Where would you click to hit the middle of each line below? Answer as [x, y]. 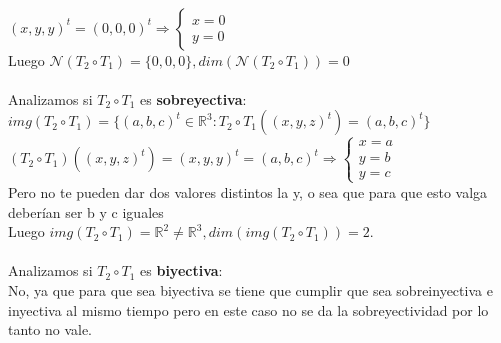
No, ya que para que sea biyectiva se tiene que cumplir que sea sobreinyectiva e [250, 289]
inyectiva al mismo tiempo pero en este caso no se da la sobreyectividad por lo [248, 309]
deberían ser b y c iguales [86, 211]
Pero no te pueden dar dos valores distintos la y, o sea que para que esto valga [248, 191]
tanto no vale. [50, 329]
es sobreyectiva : [193, 98]
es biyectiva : [181, 270]
